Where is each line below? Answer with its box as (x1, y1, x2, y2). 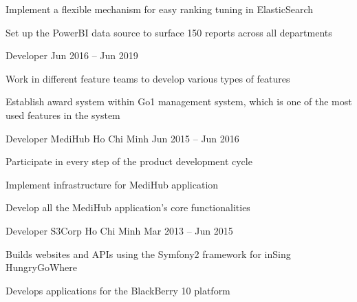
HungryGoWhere (6, 260, 78, 274)
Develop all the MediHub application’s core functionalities (6, 200, 250, 215)
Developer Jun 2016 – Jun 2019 (6, 48, 138, 63)
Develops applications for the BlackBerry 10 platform (6, 283, 230, 297)
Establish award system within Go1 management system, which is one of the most (6, 94, 352, 109)
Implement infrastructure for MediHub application (6, 177, 219, 191)
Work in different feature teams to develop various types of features (6, 71, 290, 85)
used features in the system (6, 107, 120, 122)
